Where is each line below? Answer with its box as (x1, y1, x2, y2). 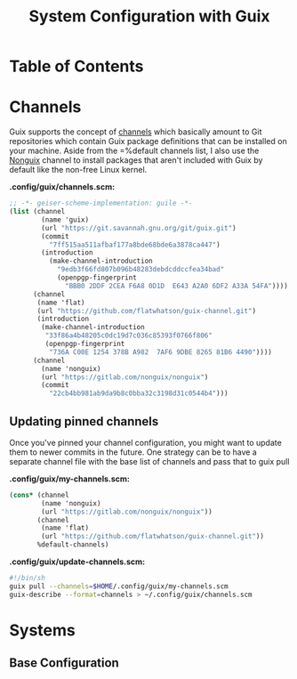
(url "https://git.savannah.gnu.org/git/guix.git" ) (41, 223, 237, 232)
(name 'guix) (41, 215, 90, 224)
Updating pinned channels (9, 414, 159, 429)
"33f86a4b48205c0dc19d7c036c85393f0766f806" (44, 331, 213, 340)
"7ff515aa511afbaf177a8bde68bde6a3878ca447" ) (48, 240, 221, 249)
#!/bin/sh (9, 574, 46, 583)
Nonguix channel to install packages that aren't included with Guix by (9, 155, 263, 166)
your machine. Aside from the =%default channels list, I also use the (9, 145, 260, 157)
